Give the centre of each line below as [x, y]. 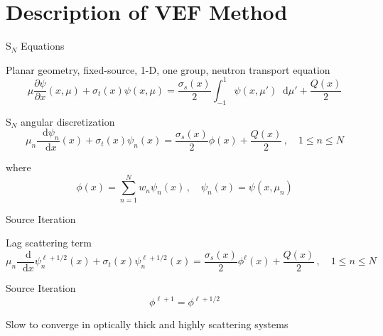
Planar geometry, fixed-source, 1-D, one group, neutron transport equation [168, 69]
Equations [43, 46]
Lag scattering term [49, 243]
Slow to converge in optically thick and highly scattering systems [147, 324]
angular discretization [68, 121]
